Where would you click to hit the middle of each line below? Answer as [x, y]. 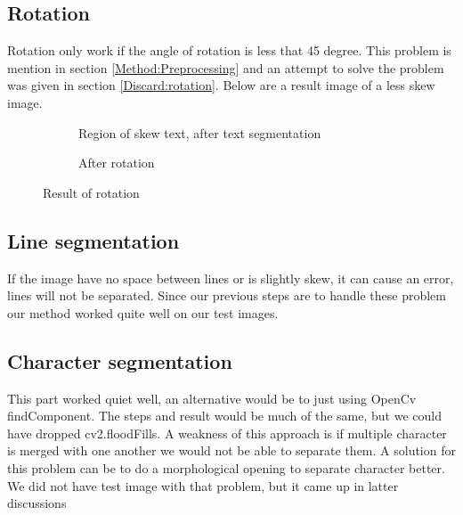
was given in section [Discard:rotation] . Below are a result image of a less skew [221, 85]
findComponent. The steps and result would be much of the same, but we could [224, 416]
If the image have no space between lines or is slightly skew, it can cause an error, [231, 278]
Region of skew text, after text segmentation [200, 132]
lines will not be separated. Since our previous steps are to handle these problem [227, 295]
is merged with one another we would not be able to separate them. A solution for [231, 450]
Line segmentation [93, 240]
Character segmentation [120, 360]
